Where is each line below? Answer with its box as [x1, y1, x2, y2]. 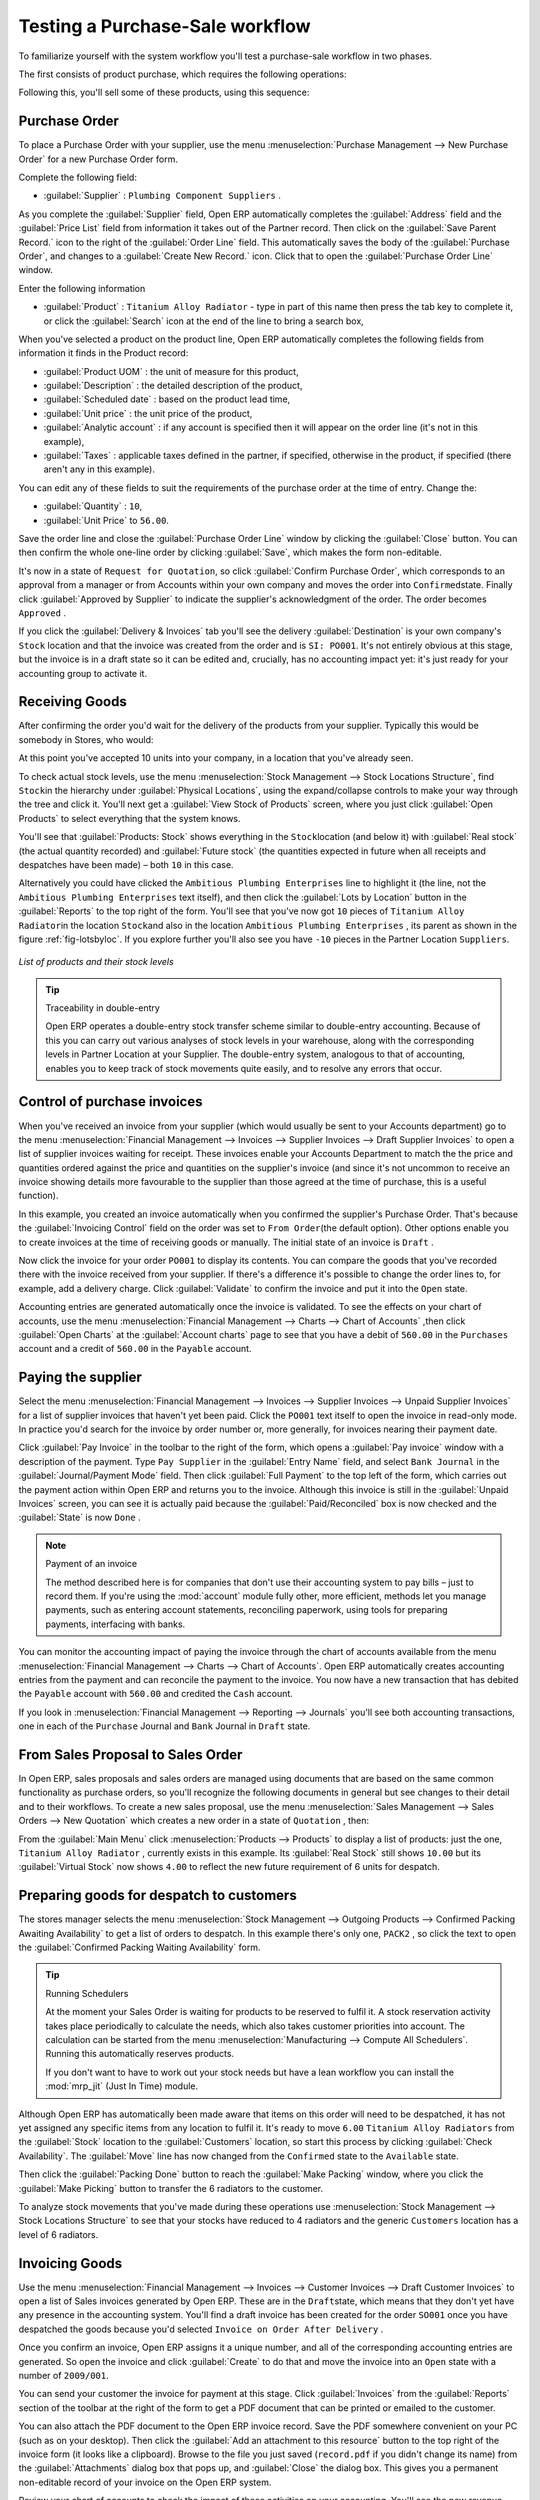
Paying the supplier [18, 1369, 142, 1386]
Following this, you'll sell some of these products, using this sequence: [18, 86, 310, 99]
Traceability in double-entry [45, 1002, 160, 1014]
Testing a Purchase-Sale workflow [18, 15, 311, 37]
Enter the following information [18, 282, 146, 294]
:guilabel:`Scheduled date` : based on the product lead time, [43, 393, 291, 405]
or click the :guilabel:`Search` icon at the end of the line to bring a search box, [43, 315, 364, 327]
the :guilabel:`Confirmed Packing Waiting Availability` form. [18, 1941, 261, 1954]
